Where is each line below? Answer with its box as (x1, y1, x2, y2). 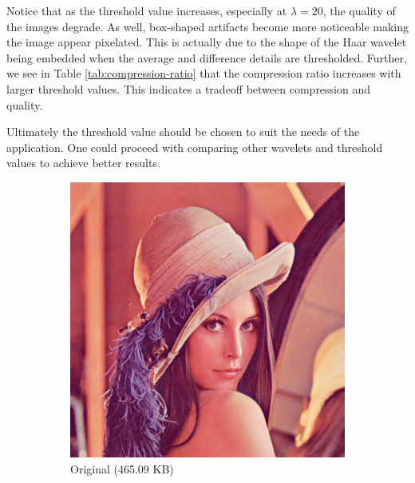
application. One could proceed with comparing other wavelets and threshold (6, 138, 383, 155)
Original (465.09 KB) (70, 460, 174, 477)
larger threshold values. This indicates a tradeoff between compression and (6, 80, 371, 97)
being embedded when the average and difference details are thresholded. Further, (6, 49, 407, 66)
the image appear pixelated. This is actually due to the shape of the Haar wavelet (6, 34, 407, 50)
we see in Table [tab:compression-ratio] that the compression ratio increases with (6, 65, 401, 82)
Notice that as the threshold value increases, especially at (6, 2, 287, 18)
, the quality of (322, 2, 396, 18)
